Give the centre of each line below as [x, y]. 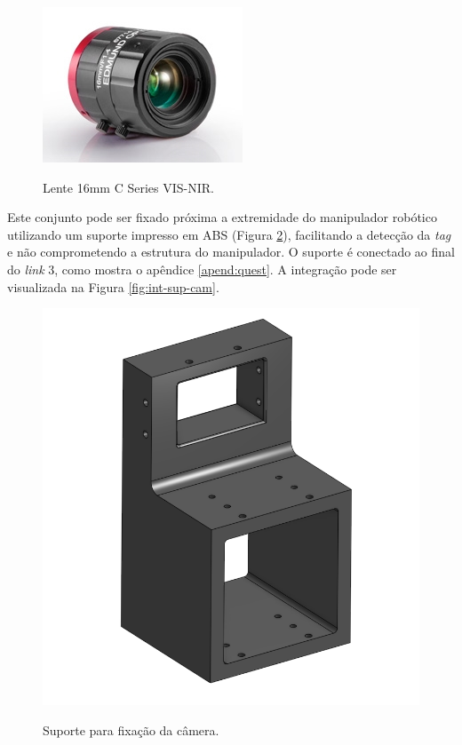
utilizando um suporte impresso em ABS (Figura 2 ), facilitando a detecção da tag [229, 234]
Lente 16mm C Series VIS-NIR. [128, 187]
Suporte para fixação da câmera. [131, 729]
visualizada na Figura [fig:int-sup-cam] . [113, 286]
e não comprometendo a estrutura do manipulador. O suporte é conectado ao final [231, 252]
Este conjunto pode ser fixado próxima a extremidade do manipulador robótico [222, 217]
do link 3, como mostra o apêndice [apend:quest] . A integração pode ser [202, 269]
